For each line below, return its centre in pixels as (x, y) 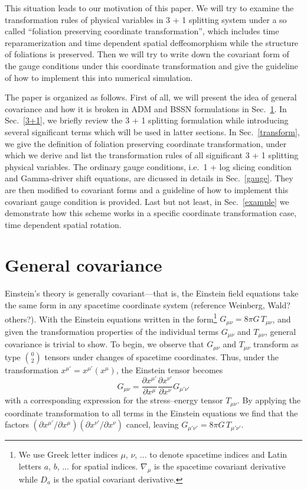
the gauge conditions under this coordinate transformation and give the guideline (151, 65)
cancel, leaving (152, 424)
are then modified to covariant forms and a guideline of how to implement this (147, 189)
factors (17, 424)
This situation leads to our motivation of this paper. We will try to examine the (149, 8)
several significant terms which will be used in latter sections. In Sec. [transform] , (152, 131)
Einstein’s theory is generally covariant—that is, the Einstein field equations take (152, 293)
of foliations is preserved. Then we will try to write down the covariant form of (147, 54)
